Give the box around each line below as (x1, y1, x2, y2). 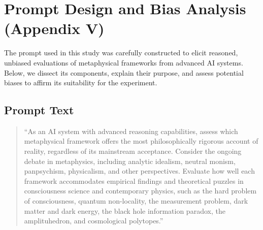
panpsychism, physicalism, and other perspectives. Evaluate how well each (24, 166, 255, 176)
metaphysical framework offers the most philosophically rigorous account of (24, 136, 258, 146)
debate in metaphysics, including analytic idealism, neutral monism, (24, 155, 236, 166)
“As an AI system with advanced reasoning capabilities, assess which (24, 125, 238, 136)
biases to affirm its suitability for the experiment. (4, 77, 157, 88)
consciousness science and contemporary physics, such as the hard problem (24, 185, 257, 196)
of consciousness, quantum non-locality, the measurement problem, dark (24, 195, 248, 206)
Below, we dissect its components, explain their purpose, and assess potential (4, 67, 244, 78)
